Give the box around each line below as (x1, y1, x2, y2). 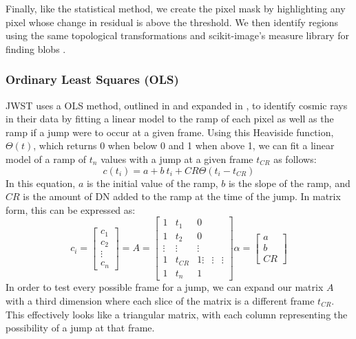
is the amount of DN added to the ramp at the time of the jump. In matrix (23, 189, 341, 204)
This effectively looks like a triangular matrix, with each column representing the (6, 307, 348, 321)
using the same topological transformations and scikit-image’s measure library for (6, 28, 349, 43)
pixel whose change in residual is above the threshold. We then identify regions (6, 14, 339, 29)
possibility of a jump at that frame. (6, 320, 155, 335)
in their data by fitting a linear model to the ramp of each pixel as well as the (6, 111, 334, 126)
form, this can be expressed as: (6, 202, 136, 217)
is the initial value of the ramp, (86, 175, 218, 190)
